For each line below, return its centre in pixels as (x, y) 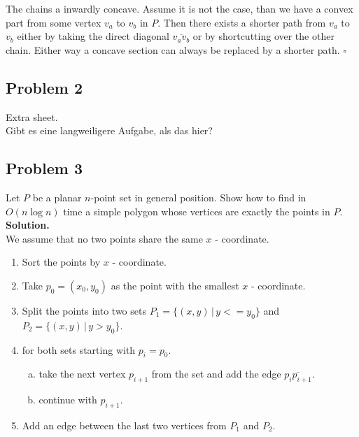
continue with (68, 400)
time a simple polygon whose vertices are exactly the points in (197, 211)
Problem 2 (44, 87)
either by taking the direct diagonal (93, 36)
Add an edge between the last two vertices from (124, 425)
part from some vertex (54, 22)
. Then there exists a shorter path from (242, 22)
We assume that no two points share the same (104, 238)
